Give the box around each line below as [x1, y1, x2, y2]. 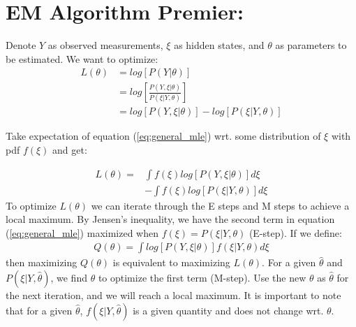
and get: [52, 143, 87, 157]
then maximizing [6, 255, 77, 270]
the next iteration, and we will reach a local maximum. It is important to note [6, 288, 341, 303]
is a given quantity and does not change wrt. [133, 303, 324, 317]
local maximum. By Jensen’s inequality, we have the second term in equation [6, 212, 335, 226]
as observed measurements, [47, 38, 163, 52]
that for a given [6, 303, 73, 317]
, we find [50, 270, 87, 285]
